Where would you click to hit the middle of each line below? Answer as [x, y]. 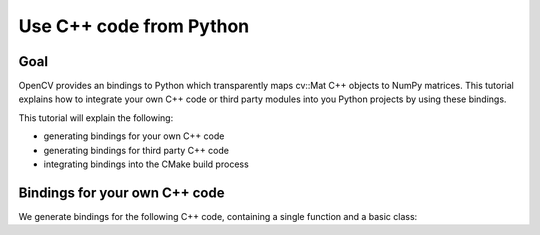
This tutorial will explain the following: [96, 117]
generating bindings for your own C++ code [134, 136]
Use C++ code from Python [134, 26]
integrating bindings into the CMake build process [146, 164]
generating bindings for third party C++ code [136, 150]
